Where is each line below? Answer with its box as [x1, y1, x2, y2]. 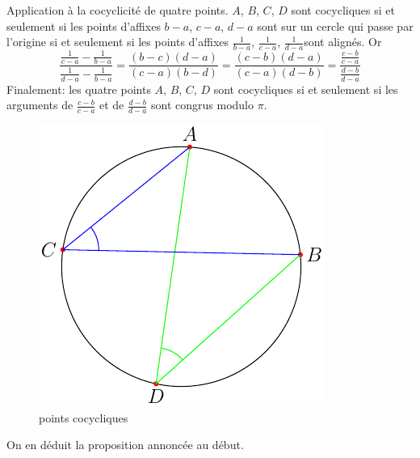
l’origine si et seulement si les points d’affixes [6, 33, 229, 50]
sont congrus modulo [151, 96, 254, 113]
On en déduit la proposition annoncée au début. [6, 436, 244, 453]
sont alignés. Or [304, 33, 382, 50]
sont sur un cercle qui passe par [257, 17, 414, 34]
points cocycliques [39, 409, 128, 426]
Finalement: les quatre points [6, 80, 151, 97]
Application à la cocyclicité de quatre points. [6, 2, 229, 18]
